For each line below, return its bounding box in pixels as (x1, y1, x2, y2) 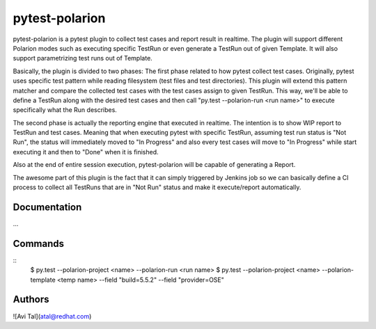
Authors (13, 294, 49, 305)
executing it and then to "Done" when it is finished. (13, 147, 159, 156)
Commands (13, 237, 65, 250)
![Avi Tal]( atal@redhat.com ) (13, 312, 92, 320)
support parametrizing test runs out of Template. (13, 54, 152, 63)
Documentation (13, 201, 82, 213)
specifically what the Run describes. (13, 106, 118, 114)
